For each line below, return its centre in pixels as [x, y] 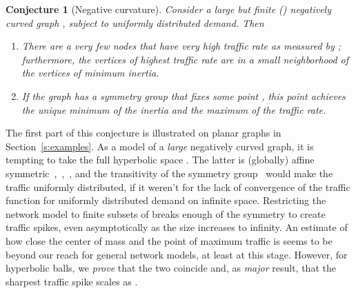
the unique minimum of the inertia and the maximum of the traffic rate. [174, 109]
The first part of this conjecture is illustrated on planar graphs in [144, 133]
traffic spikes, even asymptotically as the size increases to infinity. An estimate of [177, 227]
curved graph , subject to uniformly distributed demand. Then [135, 22]
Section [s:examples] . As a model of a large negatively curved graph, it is [160, 146]
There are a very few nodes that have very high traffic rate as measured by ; [181, 46]
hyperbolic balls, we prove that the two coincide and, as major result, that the [171, 268]
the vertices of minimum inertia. [90, 73]
